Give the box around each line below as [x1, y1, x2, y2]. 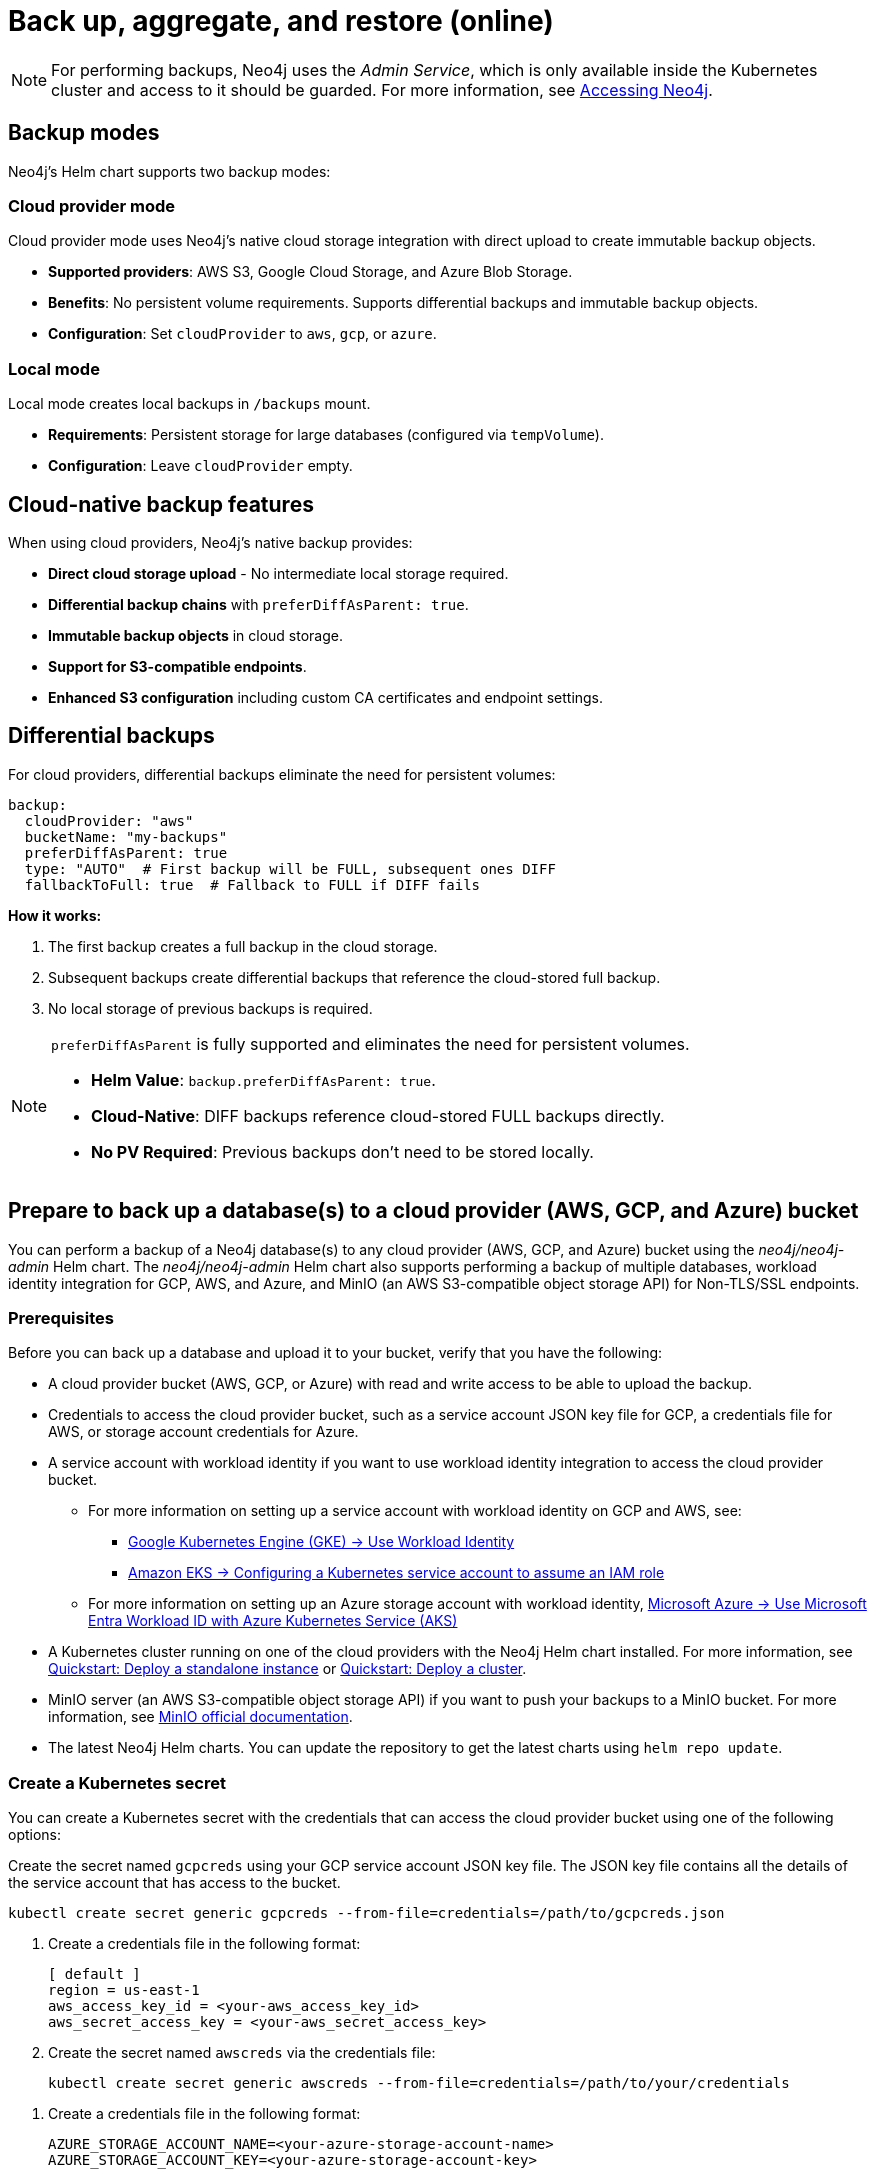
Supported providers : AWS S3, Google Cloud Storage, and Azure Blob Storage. [48, 263, 573, 281]
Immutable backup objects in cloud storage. [48, 626, 343, 644]
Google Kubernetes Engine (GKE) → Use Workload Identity [128, 1533, 515, 1551]
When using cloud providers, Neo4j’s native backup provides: [8, 533, 413, 551]
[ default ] [48, 1966, 141, 1983]
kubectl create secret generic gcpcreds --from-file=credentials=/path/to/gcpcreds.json [8, 1905, 725, 1922]
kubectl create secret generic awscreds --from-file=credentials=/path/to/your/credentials [48, 2075, 790, 2092]
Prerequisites [8, 1308, 114, 1328]
